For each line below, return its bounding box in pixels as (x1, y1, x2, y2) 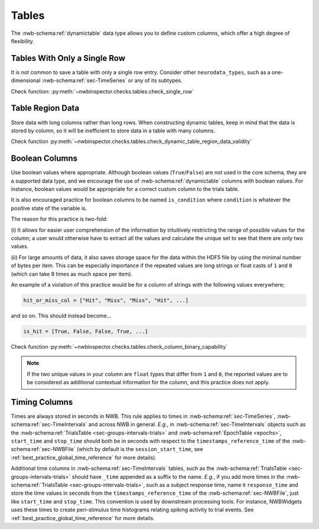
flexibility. (11, 37, 35, 44)
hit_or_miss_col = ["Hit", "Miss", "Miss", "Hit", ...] (23, 297, 189, 304)
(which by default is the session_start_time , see (77, 446, 203, 453)
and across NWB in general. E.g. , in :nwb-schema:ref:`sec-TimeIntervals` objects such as (88, 421, 306, 428)
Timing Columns (11, 397, 73, 407)
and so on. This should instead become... (11, 312, 112, 319)
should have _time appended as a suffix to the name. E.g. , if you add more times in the (71, 473, 285, 480)
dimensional (11, 77, 41, 84)
